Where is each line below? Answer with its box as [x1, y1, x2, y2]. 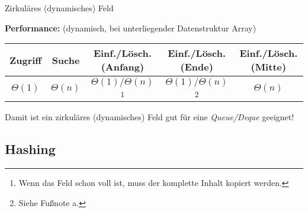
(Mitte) [251, 60, 287, 74]
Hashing [5, 140, 56, 158]
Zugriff [9, 53, 42, 67]
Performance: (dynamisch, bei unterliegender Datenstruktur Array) [5, 21, 256, 34]
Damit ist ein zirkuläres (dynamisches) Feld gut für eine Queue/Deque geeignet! [5, 111, 294, 123]
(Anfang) [101, 60, 145, 74]
